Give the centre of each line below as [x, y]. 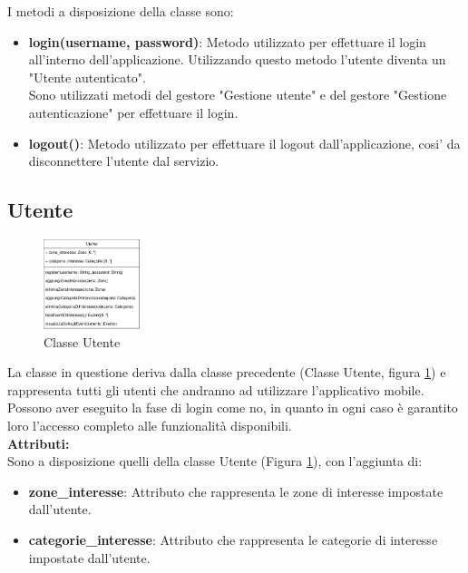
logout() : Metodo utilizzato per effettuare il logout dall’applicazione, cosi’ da [244, 143]
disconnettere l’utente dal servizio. [124, 161]
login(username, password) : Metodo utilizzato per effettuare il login [227, 41]
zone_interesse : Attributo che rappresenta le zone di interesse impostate [236, 491]
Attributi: [39, 443]
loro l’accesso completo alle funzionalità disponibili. [150, 425]
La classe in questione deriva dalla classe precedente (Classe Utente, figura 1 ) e [227, 372]
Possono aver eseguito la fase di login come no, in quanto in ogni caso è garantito [233, 408]
